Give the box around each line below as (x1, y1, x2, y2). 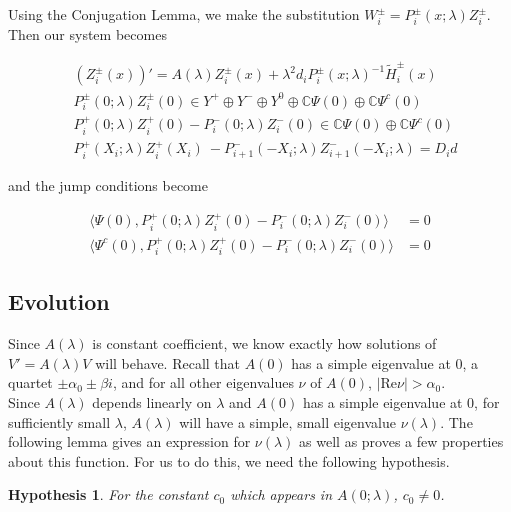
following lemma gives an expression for (8, 431, 251, 452)
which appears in (230, 484, 333, 505)
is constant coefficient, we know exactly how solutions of (92, 333, 437, 354)
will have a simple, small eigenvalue (179, 411, 396, 432)
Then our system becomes (8, 23, 167, 44)
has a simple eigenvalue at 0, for (302, 392, 500, 413)
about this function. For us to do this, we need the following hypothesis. (8, 450, 450, 471)
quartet (8, 372, 53, 393)
